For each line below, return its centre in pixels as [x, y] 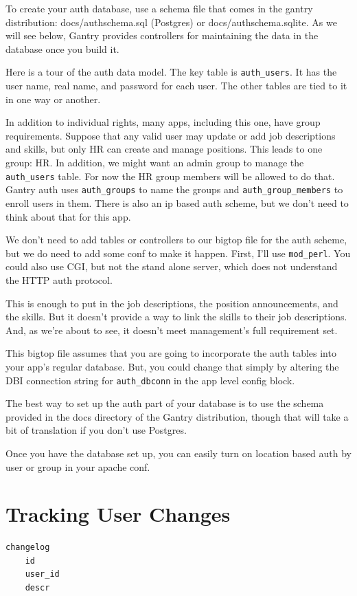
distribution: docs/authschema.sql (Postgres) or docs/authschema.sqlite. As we [171, 22]
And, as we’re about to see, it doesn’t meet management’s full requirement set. [172, 330]
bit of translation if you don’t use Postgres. [96, 430]
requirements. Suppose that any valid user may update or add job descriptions [171, 135]
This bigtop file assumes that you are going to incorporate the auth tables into [171, 353]
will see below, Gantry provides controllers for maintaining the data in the [162, 35]
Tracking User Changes [118, 514]
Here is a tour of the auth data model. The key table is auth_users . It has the [171, 72]
